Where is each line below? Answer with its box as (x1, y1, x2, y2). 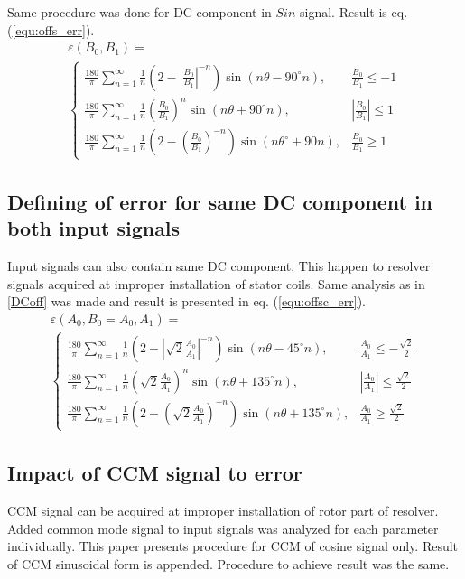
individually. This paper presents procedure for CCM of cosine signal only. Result (7, 537, 459, 556)
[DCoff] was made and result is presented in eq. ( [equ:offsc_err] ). (7, 292, 367, 311)
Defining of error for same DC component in (7, 187, 433, 215)
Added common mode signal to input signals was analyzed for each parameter (7, 518, 439, 537)
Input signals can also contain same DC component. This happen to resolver (7, 256, 431, 275)
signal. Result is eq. (300, 3, 408, 21)
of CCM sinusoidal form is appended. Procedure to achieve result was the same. (7, 554, 450, 573)
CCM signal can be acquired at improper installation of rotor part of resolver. (7, 501, 439, 520)
